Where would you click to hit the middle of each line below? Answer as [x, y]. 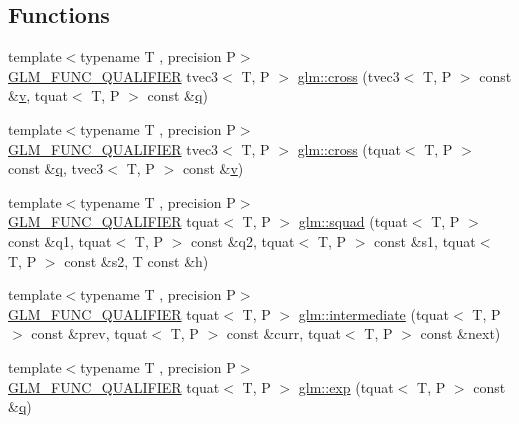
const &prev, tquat [89, 333]
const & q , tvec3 [56, 168]
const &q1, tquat [60, 240]
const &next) [460, 333]
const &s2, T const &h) [136, 260]
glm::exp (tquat [346, 386]
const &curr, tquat [283, 333]
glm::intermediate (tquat [373, 313]
